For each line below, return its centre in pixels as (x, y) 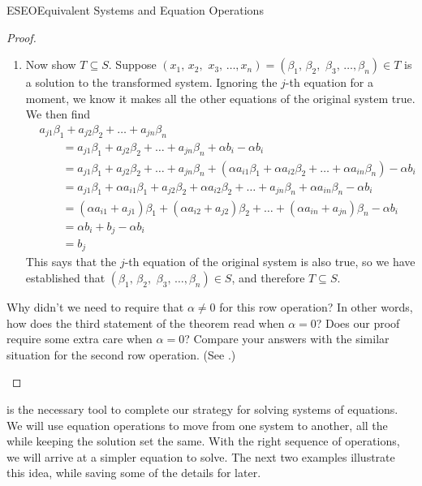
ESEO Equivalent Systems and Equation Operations (135, 10)
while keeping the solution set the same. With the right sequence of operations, (203, 441)
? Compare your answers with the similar (287, 339)
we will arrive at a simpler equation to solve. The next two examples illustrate (201, 456)
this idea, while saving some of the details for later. (134, 473)
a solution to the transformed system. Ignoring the (151, 82)
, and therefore (268, 278)
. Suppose (132, 65)
